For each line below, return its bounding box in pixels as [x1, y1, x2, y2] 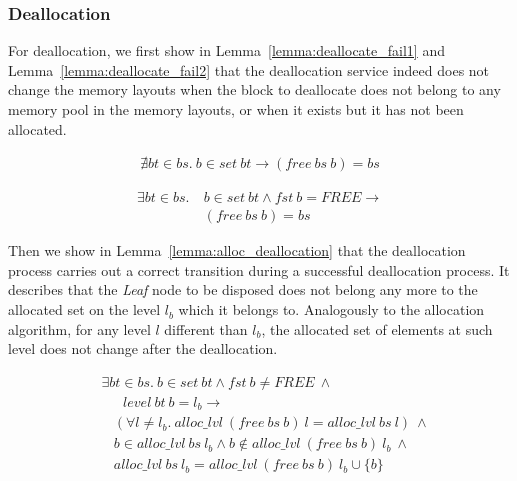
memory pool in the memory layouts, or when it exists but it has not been [8, 99, 464, 119]
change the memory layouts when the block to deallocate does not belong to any [8, 79, 501, 100]
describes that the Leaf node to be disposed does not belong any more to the [8, 279, 478, 300]
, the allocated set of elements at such [261, 318, 493, 339]
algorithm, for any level [8, 318, 151, 339]
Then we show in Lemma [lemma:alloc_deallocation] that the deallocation [8, 240, 466, 261]
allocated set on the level [8, 299, 161, 320]
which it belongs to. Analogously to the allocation [178, 299, 485, 320]
